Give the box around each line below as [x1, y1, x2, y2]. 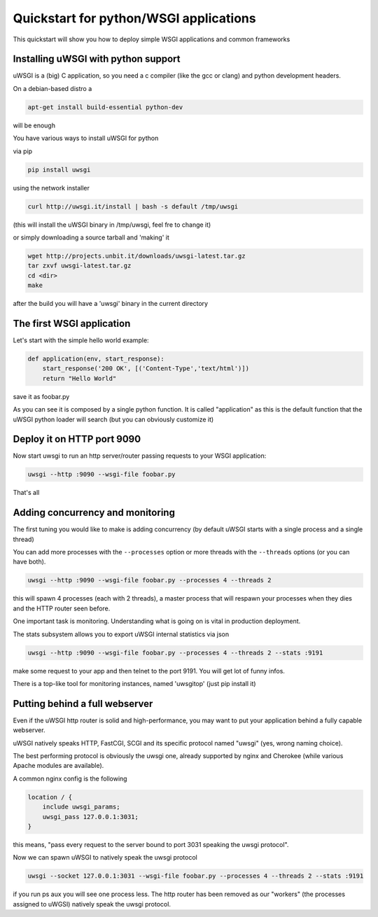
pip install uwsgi [27, 165, 91, 174]
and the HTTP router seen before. [13, 604, 111, 612]
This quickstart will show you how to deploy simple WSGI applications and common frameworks [13, 35, 290, 43]
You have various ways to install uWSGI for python [13, 134, 159, 143]
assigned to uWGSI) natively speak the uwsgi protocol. [13, 899, 171, 908]
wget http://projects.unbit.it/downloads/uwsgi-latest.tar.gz [27, 252, 246, 260]
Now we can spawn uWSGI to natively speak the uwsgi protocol [13, 853, 197, 862]
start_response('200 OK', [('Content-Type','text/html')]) [42, 365, 250, 372]
